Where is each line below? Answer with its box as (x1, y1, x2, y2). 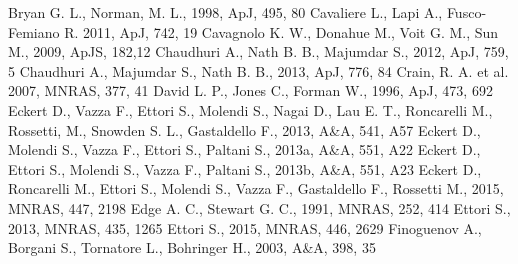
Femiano (8, 21, 60, 42)
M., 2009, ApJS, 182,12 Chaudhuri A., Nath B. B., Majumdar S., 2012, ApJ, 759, (8, 41, 509, 62)
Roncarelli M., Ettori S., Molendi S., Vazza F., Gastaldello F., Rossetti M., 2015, (8, 178, 504, 199)
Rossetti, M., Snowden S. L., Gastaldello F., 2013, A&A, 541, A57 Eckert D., (8, 119, 481, 140)
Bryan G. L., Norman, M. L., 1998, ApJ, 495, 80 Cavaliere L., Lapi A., (8, 2, 443, 22)
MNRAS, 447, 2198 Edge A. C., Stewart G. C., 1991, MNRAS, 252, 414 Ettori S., (8, 197, 511, 218)
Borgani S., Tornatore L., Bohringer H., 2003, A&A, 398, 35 (8, 237, 376, 258)
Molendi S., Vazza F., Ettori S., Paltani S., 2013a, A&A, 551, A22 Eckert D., (8, 139, 481, 160)
